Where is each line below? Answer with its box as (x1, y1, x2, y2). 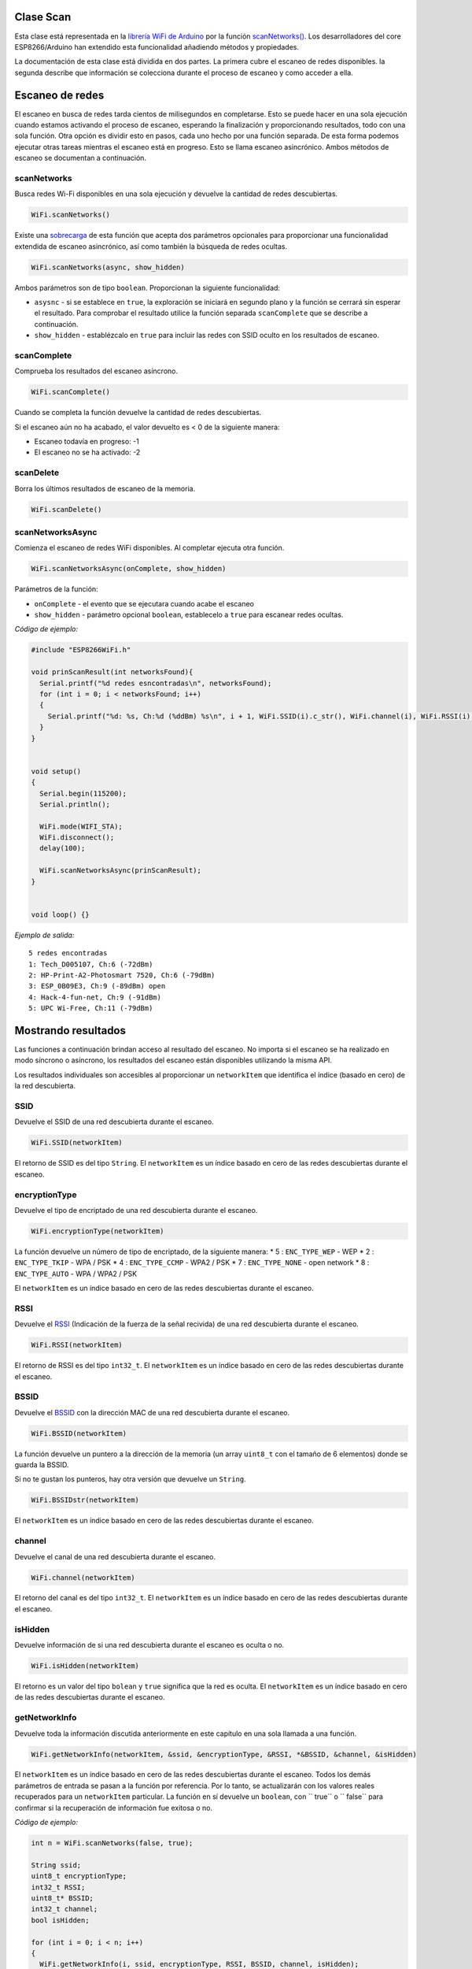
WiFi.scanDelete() (31, 505, 102, 514)
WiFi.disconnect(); (39, 833, 115, 842)
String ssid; (31, 1860, 82, 1870)
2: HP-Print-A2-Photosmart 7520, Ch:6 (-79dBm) (28, 970, 216, 980)
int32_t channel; (31, 1904, 98, 1914)
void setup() (31, 766, 82, 776)
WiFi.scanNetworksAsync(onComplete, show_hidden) (31, 564, 227, 573)
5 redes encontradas (28, 949, 108, 958)
